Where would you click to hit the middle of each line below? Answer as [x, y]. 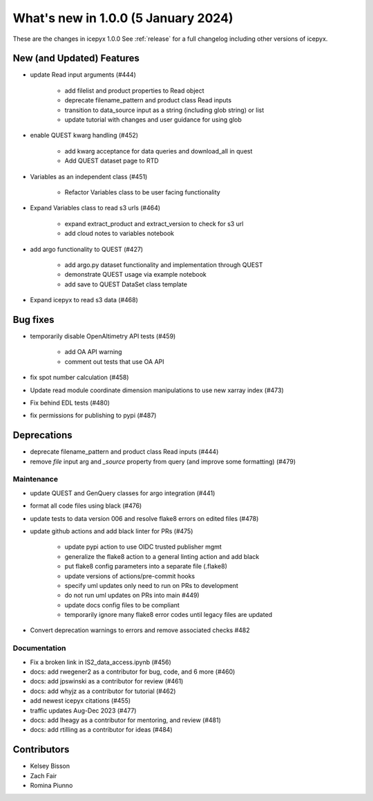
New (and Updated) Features [76, 58]
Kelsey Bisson [50, 766]
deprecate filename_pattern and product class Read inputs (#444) [124, 452]
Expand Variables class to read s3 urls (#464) [95, 208]
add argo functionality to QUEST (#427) [87, 249]
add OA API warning [93, 352]
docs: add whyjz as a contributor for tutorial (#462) [103, 691]
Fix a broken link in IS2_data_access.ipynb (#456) [101, 662]
